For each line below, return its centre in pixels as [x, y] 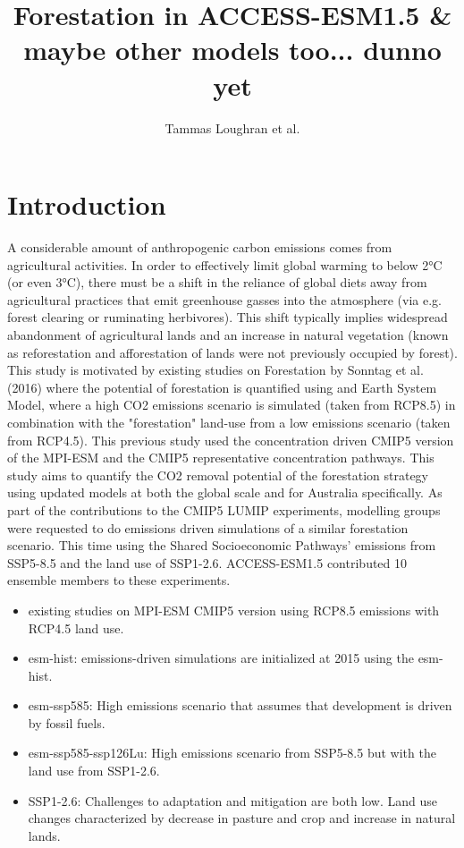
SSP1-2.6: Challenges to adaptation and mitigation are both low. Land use [232, 800]
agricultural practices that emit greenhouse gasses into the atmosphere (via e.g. [224, 299]
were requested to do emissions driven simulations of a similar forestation [208, 527]
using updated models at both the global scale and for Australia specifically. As [225, 492]
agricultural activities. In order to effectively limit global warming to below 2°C [225, 264]
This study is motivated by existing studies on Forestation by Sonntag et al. [215, 370]
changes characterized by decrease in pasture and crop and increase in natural [242, 818]
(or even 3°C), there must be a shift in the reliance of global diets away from [217, 282]
